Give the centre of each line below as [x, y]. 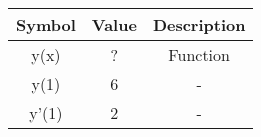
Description [199, 24]
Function [199, 54]
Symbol [46, 24]
